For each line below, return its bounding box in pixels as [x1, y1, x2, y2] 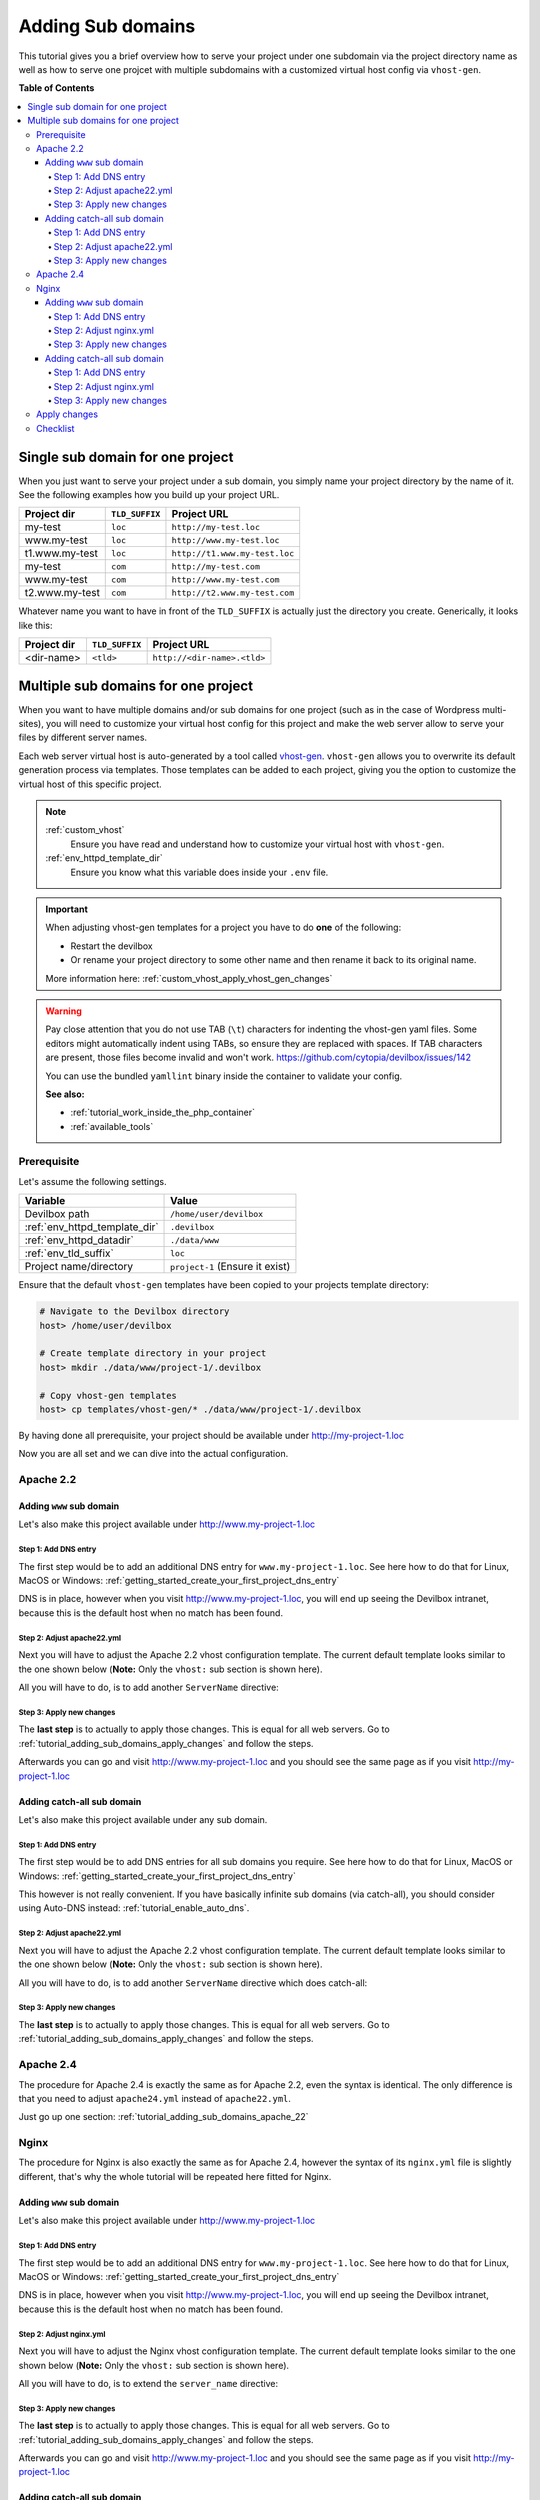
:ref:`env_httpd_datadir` [24, 1233, 134, 1247]
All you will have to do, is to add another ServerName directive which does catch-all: [18, 1976, 368, 1989]
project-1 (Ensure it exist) [170, 1260, 291, 1274]
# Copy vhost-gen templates [39, 1390, 177, 1401]
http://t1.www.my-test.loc [171, 548, 295, 559]
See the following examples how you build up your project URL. [18, 489, 280, 500]
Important [45, 903, 89, 915]
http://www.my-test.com [171, 574, 280, 585]
